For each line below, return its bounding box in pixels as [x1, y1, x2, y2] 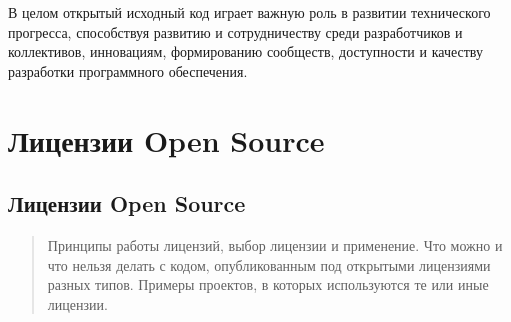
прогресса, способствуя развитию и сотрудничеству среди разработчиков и [8, 21, 463, 42]
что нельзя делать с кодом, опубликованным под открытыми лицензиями [47, 254, 491, 275]
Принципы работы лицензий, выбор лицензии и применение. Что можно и [47, 234, 503, 255]
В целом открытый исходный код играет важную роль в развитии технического [8, 2, 491, 22]
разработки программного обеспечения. [8, 60, 248, 81]
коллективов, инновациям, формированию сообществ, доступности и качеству [8, 41, 483, 62]
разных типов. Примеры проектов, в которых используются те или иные [47, 274, 489, 295]
